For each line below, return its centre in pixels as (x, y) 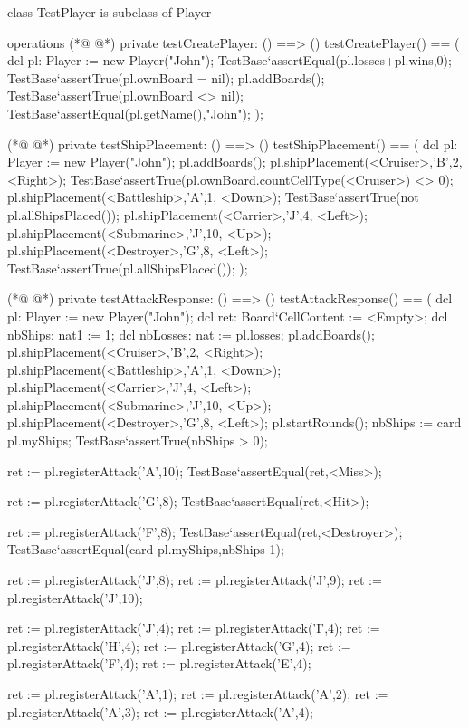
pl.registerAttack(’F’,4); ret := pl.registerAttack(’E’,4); (159, 663)
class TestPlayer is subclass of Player (110, 12)
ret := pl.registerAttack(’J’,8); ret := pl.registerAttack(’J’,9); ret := (195, 580)
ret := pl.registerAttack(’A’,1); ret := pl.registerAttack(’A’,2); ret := (198, 694)
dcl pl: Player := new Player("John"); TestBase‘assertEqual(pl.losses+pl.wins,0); (230, 60)
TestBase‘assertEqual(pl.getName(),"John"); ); (135, 113)
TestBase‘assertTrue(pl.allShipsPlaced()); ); (128, 268)
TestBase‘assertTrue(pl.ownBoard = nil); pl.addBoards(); (166, 77)
